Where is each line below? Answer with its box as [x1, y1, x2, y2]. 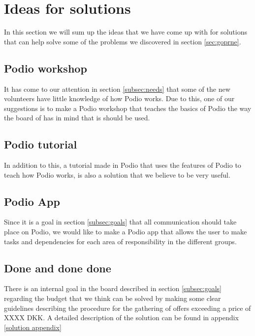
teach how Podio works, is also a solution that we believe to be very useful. [4, 169, 230, 180]
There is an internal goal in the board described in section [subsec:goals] [4, 283, 222, 294]
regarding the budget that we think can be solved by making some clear [4, 293, 221, 303]
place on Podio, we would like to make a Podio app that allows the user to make [4, 226, 247, 237]
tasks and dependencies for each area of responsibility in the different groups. [4, 236, 237, 246]
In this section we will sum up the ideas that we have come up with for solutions [4, 27, 247, 37]
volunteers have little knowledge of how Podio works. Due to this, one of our [4, 93, 235, 104]
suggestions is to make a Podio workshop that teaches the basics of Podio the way [4, 103, 252, 113]
